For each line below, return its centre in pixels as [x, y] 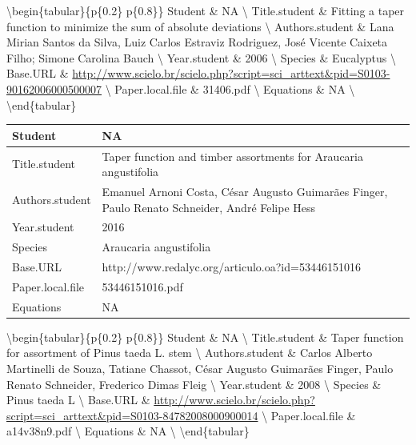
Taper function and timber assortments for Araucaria [232, 156]
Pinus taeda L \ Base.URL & [78, 400]
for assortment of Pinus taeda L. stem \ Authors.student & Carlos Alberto [190, 353]
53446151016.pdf [142, 286]
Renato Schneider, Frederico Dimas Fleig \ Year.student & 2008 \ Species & [194, 384]
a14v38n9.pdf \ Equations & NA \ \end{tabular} [128, 431]
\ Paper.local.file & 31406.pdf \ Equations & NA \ [230, 88]
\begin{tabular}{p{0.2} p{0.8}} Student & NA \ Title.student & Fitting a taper [206, 10]
